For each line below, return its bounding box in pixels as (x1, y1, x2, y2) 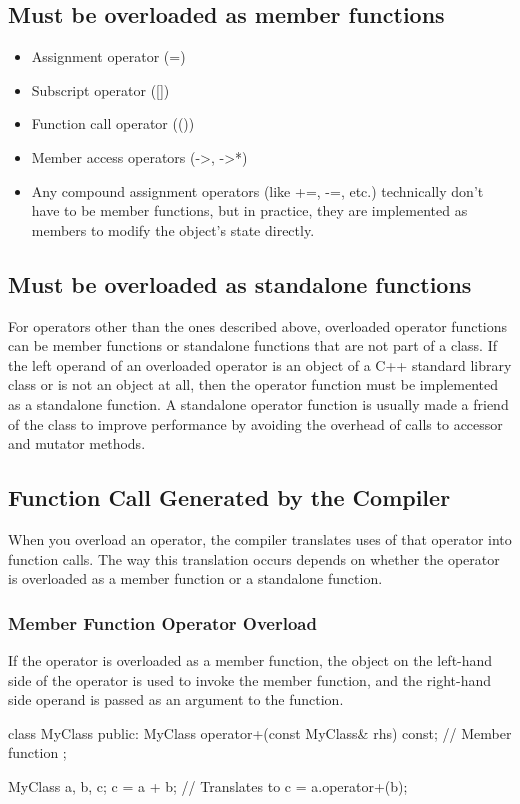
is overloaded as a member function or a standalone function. (8, 568, 383, 589)
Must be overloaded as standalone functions (8, 268, 472, 299)
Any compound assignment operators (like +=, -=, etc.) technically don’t (31, 180, 484, 201)
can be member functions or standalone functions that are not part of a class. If (8, 335, 497, 356)
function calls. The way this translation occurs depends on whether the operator (8, 548, 500, 569)
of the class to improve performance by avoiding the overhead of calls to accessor (8, 413, 503, 434)
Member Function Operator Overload (8, 610, 317, 635)
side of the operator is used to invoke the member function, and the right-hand (8, 669, 492, 690)
